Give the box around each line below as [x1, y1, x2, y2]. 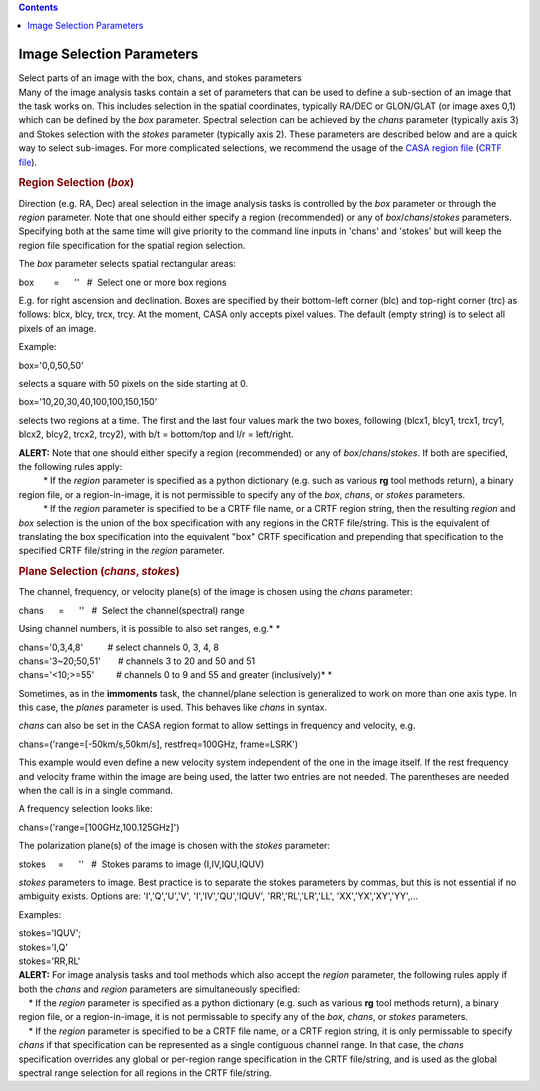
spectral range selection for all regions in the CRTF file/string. [18, 1067, 272, 1079]
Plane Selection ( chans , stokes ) [18, 565, 180, 579]
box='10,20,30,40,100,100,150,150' [18, 396, 158, 408]
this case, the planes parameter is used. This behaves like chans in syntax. [18, 701, 328, 714]
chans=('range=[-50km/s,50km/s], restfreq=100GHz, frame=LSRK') [18, 738, 299, 750]
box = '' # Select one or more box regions [18, 276, 227, 288]
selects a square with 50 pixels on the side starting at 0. [18, 377, 249, 389]
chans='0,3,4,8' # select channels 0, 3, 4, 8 [18, 641, 220, 653]
